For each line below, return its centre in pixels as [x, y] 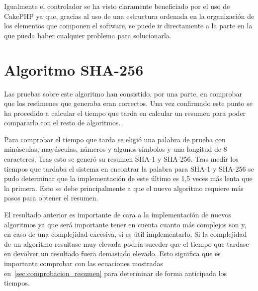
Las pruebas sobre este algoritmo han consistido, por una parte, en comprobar [123, 93]
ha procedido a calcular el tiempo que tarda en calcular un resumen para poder [125, 113]
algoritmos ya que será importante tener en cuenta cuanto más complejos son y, [125, 224]
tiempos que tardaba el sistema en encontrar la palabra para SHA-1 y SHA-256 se [129, 168]
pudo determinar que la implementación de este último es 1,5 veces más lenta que [128, 178]
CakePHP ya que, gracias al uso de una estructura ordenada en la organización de [129, 16]
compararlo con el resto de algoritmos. [62, 123]
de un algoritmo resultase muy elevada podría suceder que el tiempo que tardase [127, 243]
